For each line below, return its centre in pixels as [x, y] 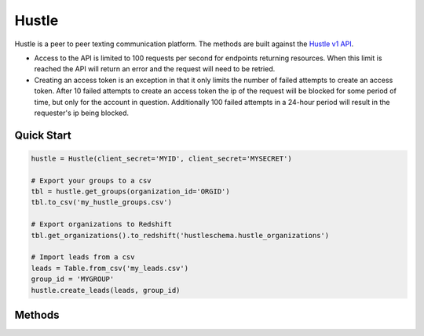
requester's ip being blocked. [82, 113]
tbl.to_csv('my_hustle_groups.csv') [102, 202]
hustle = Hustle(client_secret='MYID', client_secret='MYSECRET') [161, 158]
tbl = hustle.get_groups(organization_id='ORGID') [131, 191]
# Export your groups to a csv [91, 181]
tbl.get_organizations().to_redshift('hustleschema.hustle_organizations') [180, 235]
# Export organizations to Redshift [102, 224]
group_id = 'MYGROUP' [73, 279]
